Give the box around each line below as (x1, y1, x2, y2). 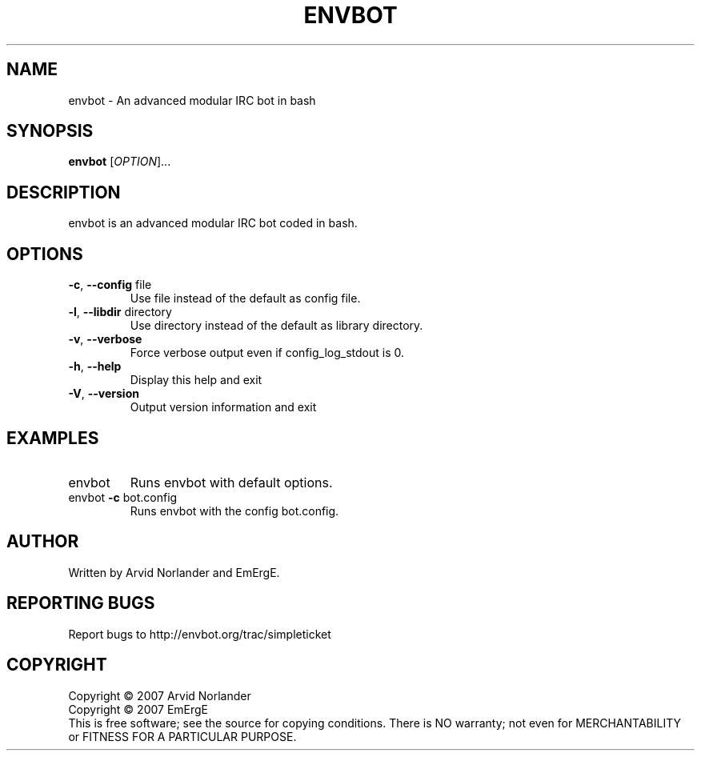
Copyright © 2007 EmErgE (68, 702, 209, 716)
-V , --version (68, 387, 139, 401)
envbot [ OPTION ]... (68, 154, 171, 169)
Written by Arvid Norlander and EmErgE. (68, 565, 280, 579)
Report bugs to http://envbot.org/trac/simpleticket (68, 627, 331, 641)
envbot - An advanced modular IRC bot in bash (68, 93, 316, 107)
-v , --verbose (68, 332, 142, 346)
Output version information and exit (130, 400, 317, 415)
